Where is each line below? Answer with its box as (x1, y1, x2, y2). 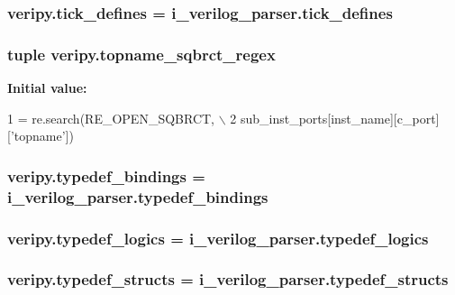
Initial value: (7, 78, 87, 97)
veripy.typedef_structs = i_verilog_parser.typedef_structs (7, 268, 449, 290)
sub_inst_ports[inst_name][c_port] (240, 108, 440, 127)
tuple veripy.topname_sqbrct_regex (7, 42, 276, 65)
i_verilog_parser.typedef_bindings (7, 185, 268, 207)
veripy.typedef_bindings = (7, 164, 205, 187)
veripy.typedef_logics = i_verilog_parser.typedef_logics (7, 226, 429, 249)
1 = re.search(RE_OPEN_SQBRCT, (7, 108, 214, 127)
